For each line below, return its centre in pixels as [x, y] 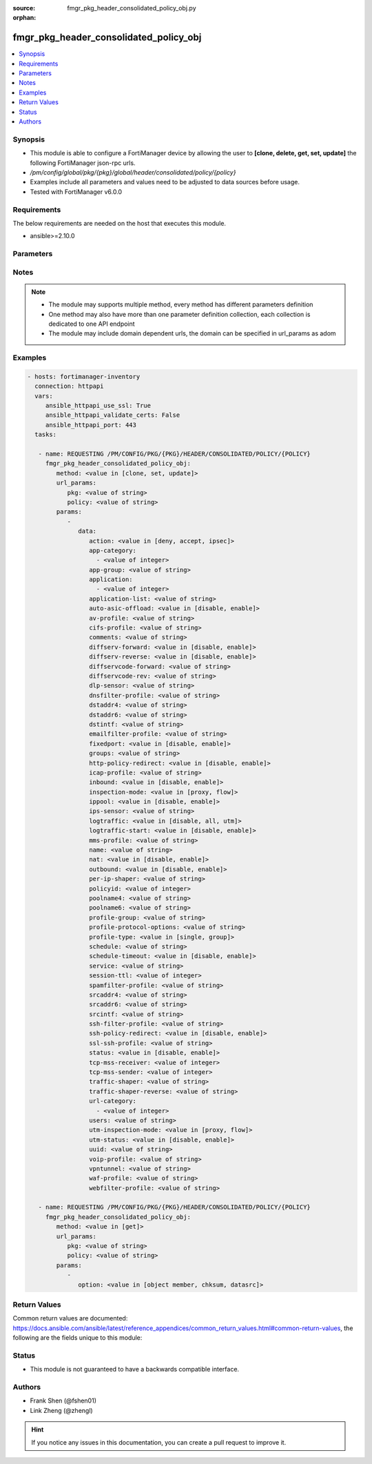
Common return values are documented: [70, 1318]
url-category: [113, 1101]
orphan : [24, 18]
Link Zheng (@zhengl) [61, 1410]
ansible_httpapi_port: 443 [91, 425]
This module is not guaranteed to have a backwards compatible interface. [135, 1369]
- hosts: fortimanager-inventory [84, 377]
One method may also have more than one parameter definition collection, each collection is [179, 314]
